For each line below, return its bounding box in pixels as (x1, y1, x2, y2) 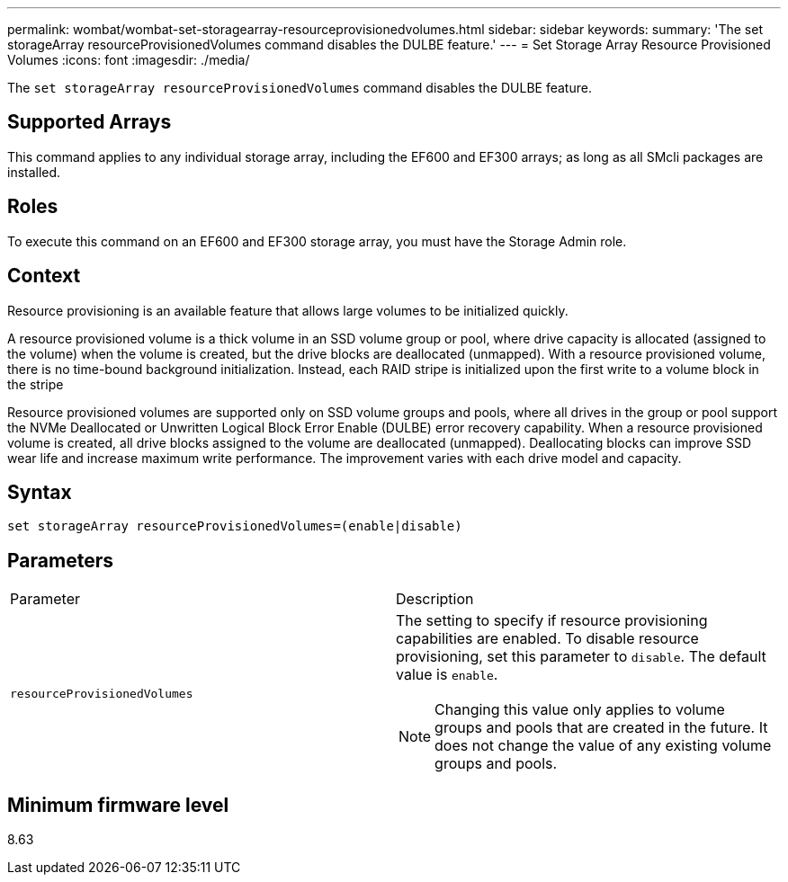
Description (396, 590, 474, 609)
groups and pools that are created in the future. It (434, 718, 768, 737)
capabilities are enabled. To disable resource (396, 629, 699, 648)
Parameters (7, 548, 113, 572)
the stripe (7, 376, 64, 392)
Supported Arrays (7, 111, 172, 134)
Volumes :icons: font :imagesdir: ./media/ (7, 52, 250, 67)
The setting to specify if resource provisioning (396, 611, 708, 630)
